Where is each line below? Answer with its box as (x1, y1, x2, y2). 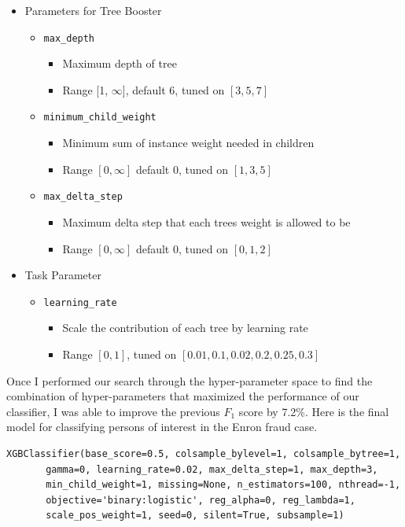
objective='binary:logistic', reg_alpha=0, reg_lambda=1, (46, 494, 355, 506)
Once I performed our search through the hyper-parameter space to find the (6, 372, 373, 389)
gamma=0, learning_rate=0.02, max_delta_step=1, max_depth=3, (46, 463, 378, 475)
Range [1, (62, 81, 109, 98)
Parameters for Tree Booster (24, 2, 162, 18)
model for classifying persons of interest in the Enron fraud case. (6, 418, 318, 435)
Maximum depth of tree (62, 55, 177, 72)
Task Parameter (24, 267, 101, 283)
